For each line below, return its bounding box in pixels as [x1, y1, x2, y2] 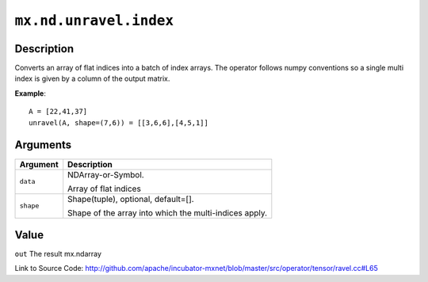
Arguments [14, 139, 72, 152]
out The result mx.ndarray [14, 250, 102, 259]
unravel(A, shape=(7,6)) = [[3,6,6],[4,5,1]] [29, 118, 209, 127]
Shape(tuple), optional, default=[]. [67, 193, 194, 204]
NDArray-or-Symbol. [67, 169, 144, 180]
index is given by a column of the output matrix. [14, 74, 170, 83]
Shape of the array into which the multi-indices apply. [67, 207, 268, 218]
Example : [14, 88, 47, 98]
